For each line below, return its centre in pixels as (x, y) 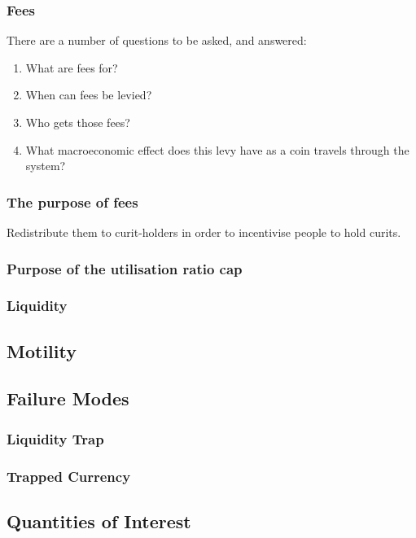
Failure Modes (68, 398)
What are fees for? (72, 67)
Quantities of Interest (99, 521)
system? (46, 166)
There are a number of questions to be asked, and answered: (157, 40)
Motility (42, 350)
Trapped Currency (69, 476)
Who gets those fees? (78, 122)
